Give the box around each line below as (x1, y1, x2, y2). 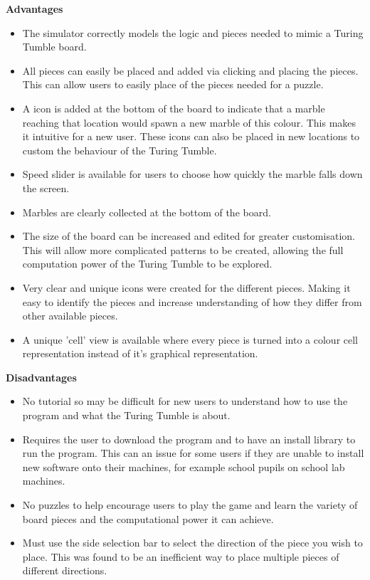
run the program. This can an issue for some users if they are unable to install (22, 445, 364, 460)
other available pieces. (22, 308, 118, 323)
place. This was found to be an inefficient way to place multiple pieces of (22, 549, 339, 564)
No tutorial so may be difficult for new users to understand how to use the (22, 394, 348, 408)
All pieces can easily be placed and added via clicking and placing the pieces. (22, 63, 359, 78)
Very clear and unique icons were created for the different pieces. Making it (22, 280, 351, 295)
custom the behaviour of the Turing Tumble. (22, 142, 217, 157)
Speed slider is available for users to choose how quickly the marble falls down (22, 167, 363, 181)
